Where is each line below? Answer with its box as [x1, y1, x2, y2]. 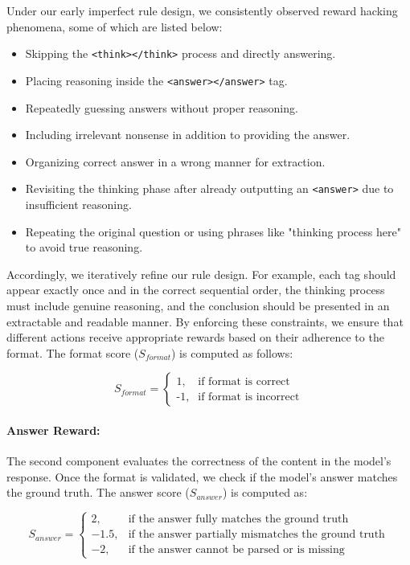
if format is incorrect [198, 391, 300, 403]
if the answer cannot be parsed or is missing [128, 544, 345, 556]
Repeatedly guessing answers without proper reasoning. [25, 99, 298, 116]
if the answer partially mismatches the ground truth [128, 529, 385, 541]
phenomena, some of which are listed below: [6, 18, 223, 35]
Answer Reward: [6, 421, 100, 438]
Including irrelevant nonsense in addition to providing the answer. [25, 126, 351, 143]
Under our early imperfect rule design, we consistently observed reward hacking [6, 2, 398, 18]
